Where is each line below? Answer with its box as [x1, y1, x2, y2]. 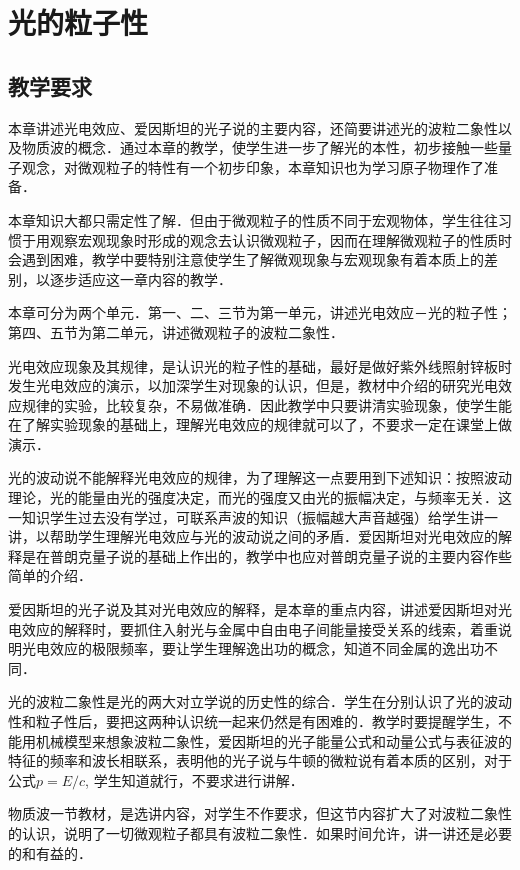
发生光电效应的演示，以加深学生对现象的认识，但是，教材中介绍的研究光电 [8, 375, 498, 396]
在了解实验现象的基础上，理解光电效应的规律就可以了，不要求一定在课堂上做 [8, 414, 512, 435]
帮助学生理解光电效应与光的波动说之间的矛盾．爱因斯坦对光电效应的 [49, 526, 498, 547]
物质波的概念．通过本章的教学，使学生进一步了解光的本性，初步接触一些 [21, 137, 498, 158]
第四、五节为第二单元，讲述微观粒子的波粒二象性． [8, 321, 344, 342]
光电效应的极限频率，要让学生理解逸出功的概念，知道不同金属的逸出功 [21, 638, 484, 659]
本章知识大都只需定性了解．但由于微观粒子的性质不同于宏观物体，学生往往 [8, 209, 498, 230]
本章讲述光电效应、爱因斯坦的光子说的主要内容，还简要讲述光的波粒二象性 [8, 117, 498, 138]
